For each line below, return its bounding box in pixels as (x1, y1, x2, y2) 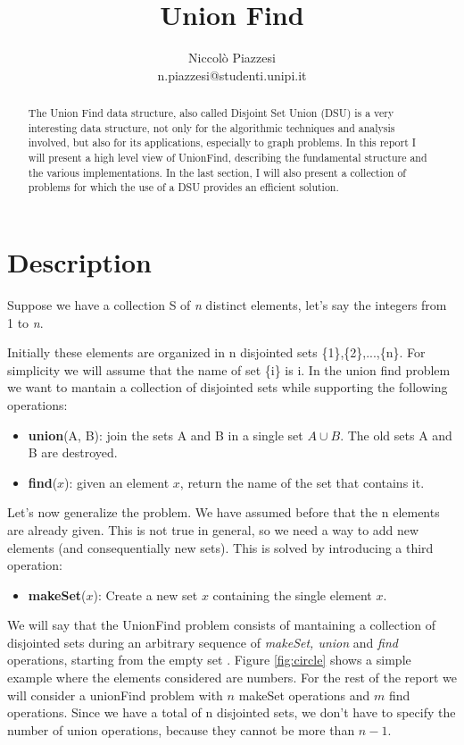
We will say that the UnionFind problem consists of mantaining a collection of (7, 615, 436, 634)
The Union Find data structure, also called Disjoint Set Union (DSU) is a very (28, 105, 394, 121)
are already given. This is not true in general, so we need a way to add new (7, 520, 419, 539)
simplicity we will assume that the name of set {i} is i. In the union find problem (7, 360, 451, 379)
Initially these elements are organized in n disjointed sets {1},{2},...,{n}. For (7, 343, 426, 362)
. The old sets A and (340, 425, 452, 444)
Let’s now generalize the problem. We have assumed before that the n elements (7, 503, 440, 522)
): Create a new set (93, 585, 198, 604)
